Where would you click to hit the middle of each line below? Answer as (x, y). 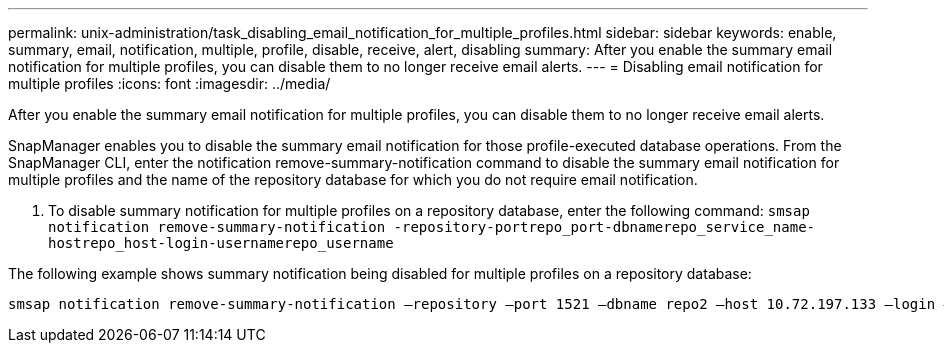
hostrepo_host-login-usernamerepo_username (221, 243)
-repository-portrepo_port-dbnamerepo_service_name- (604, 227)
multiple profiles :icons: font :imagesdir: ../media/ (169, 83)
